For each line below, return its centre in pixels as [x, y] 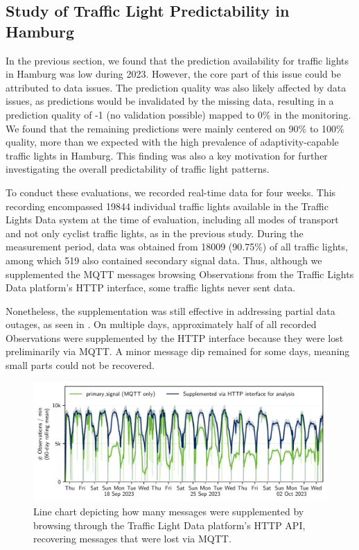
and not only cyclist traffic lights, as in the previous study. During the [155, 233]
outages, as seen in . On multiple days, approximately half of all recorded [161, 324]
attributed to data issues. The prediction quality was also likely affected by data [176, 87]
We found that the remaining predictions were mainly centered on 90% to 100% [175, 128]
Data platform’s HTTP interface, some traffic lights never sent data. [151, 287]
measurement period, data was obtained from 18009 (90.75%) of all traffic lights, [177, 247]
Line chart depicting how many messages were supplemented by [169, 511]
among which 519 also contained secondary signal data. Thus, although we [164, 260]
